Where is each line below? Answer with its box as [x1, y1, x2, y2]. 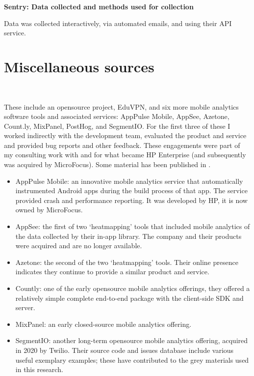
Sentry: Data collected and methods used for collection [4, 1, 194, 11]
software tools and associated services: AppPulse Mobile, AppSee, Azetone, [4, 111, 229, 121]
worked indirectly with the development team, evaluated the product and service [4, 130, 247, 141]
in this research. [15, 364, 63, 375]
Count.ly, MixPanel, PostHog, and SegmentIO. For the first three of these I [4, 120, 230, 131]
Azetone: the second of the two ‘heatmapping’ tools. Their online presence [15, 257, 238, 267]
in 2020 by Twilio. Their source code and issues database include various [15, 345, 234, 355]
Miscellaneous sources [4, 56, 154, 76]
